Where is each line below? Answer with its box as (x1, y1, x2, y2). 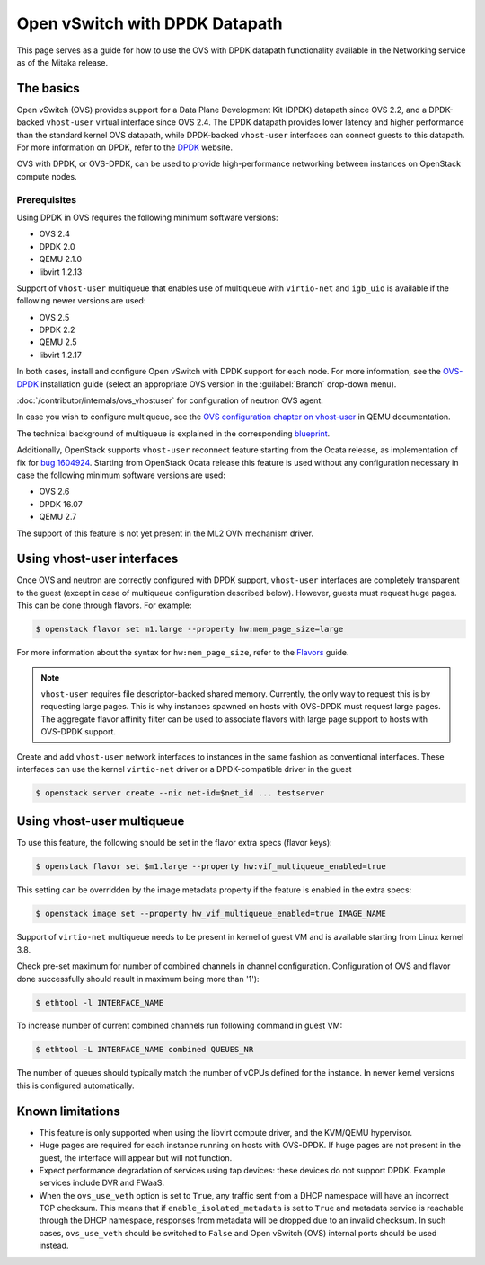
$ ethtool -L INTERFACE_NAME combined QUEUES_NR (35, 1044, 254, 1055)
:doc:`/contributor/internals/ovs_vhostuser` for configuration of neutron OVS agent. (16, 395, 323, 406)
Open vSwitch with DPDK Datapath (16, 13, 283, 33)
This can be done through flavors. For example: (16, 600, 192, 611)
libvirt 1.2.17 (39, 349, 83, 360)
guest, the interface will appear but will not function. (39, 1152, 233, 1163)
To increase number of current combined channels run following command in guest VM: (16, 1020, 343, 1032)
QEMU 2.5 (39, 337, 77, 347)
